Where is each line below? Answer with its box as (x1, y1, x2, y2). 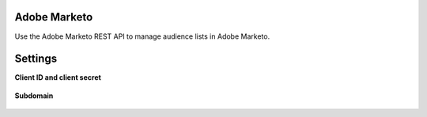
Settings (14, 52, 58, 66)
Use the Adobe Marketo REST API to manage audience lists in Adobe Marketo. (14, 32, 270, 41)
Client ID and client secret (14, 73, 102, 82)
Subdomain (14, 91, 54, 100)
